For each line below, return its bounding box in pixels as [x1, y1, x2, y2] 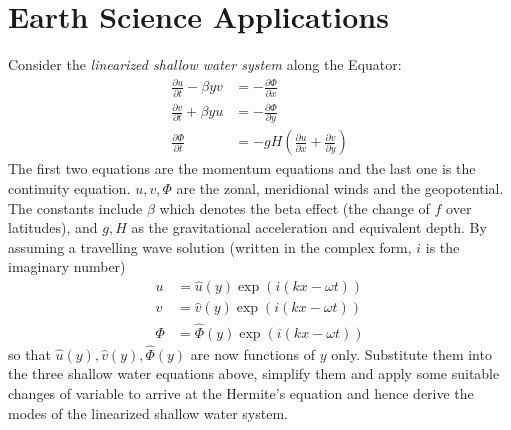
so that [8, 343, 51, 364]
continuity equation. [8, 178, 131, 199]
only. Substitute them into [331, 343, 492, 364]
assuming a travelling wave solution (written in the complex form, [8, 236, 412, 257]
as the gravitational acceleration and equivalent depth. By [131, 217, 487, 238]
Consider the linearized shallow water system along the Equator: [8, 54, 402, 75]
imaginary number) [8, 256, 126, 277]
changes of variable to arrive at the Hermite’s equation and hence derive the [8, 382, 474, 403]
